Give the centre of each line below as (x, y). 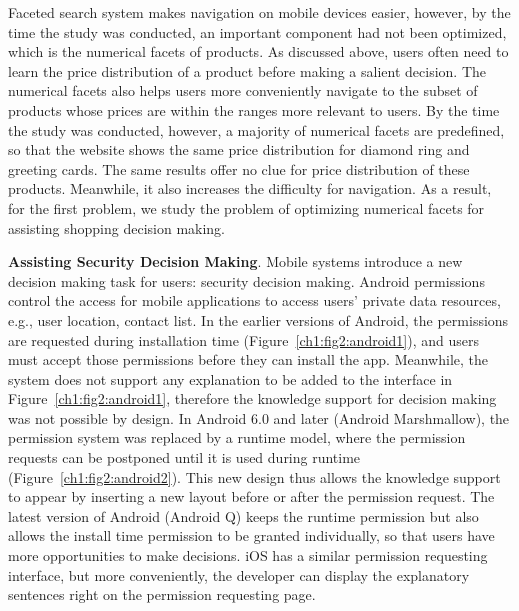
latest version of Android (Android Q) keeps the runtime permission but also (243, 515)
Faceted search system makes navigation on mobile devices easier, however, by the (259, 12)
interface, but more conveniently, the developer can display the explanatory (239, 574)
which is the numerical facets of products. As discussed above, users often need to (258, 51)
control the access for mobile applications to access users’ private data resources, (254, 300)
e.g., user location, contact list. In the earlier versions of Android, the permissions (258, 319)
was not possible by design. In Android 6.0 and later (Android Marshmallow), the (259, 417)
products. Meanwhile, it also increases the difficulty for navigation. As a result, (250, 188)
